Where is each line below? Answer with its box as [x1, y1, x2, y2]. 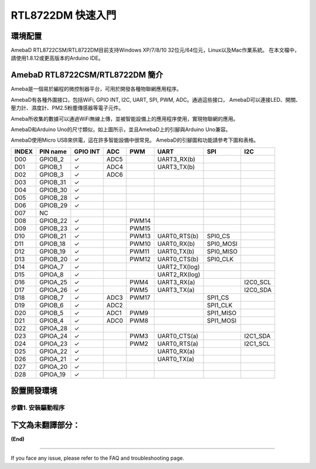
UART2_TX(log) [157, 262, 200, 271]
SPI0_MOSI [207, 239, 238, 248]
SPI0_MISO [207, 247, 238, 255]
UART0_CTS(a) [157, 331, 199, 340]
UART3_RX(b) [157, 155, 195, 163]
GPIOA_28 [39, 324, 68, 332]
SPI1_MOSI [207, 316, 237, 324]
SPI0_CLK [207, 255, 234, 263]
